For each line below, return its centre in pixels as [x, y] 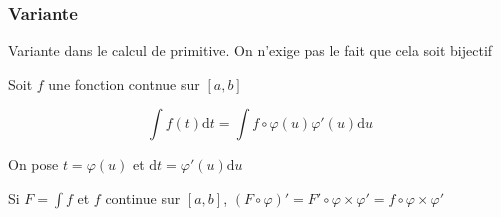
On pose [33, 164]
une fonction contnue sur [124, 83]
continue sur [143, 198]
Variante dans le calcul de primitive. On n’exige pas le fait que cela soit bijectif [250, 50]
